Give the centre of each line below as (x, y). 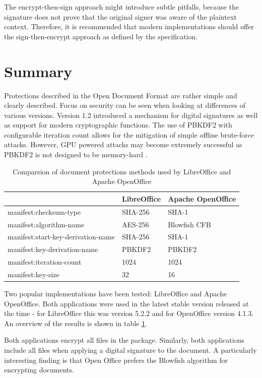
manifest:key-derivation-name (53, 249)
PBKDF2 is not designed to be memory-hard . (76, 154)
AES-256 (135, 224)
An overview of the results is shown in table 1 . (76, 323)
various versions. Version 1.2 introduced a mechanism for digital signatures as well (131, 115)
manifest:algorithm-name (46, 224)
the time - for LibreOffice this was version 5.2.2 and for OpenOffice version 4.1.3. (129, 313)
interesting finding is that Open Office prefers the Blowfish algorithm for (116, 360)
